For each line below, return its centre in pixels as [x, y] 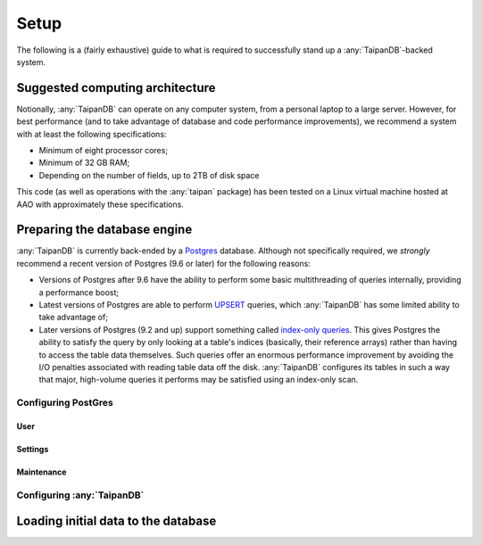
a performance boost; [79, 292]
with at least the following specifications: [91, 134]
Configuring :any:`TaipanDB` [80, 495]
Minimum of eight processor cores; [104, 151]
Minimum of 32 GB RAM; [84, 163]
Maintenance [42, 472]
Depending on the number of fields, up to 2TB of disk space [149, 175]
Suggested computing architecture [116, 88]
